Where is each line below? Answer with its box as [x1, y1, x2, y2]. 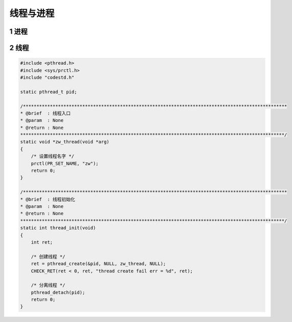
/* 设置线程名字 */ [31, 154, 74, 159]
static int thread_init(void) [20, 225, 96, 231]
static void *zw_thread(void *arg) [20, 139, 109, 145]
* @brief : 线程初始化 [20, 196, 75, 202]
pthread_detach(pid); [31, 289, 85, 295]
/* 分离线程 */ [31, 282, 65, 288]
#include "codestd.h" [20, 74, 75, 80]
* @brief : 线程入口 [20, 110, 71, 116]
